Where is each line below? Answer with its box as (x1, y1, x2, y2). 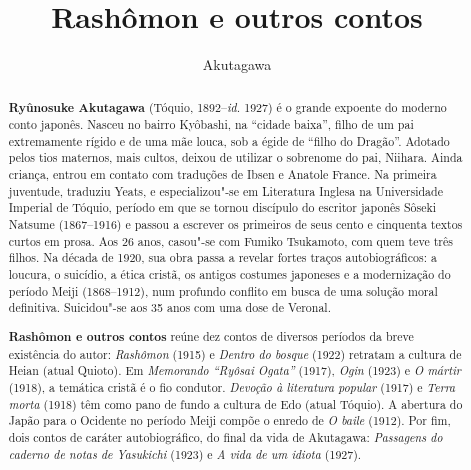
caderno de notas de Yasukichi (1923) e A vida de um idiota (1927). (8, 445, 362, 462)
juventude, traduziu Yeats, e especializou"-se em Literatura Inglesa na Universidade (8, 182, 443, 199)
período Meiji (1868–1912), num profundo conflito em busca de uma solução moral (8, 282, 438, 299)
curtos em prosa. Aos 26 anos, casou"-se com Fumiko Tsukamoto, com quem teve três (8, 232, 453, 249)
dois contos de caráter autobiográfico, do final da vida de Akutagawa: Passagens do (8, 428, 443, 445)
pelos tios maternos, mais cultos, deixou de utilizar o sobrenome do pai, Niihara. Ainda (8, 149, 463, 166)
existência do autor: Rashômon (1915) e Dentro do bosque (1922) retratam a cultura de (8, 345, 462, 362)
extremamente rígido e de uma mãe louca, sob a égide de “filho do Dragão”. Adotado (8, 132, 450, 149)
